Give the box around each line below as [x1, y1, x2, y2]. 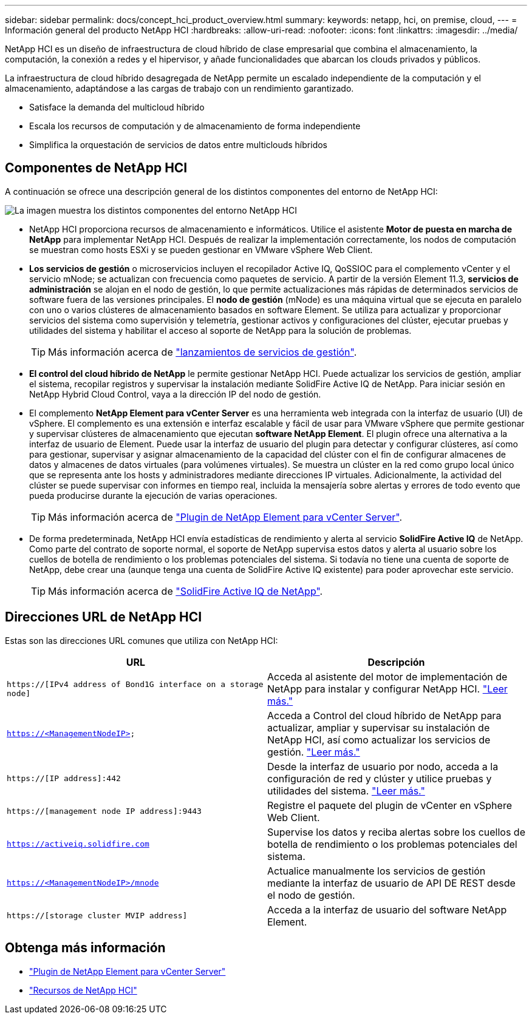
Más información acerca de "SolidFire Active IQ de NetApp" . [48, 584, 323, 597]
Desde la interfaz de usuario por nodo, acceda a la [267, 760, 499, 773]
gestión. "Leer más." [267, 745, 360, 758]
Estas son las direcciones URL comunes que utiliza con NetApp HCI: [5, 635, 278, 646]
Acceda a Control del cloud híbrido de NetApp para [267, 709, 502, 722]
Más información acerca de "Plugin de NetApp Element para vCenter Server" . [48, 510, 403, 523]
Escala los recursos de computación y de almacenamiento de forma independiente [29, 121, 361, 131]
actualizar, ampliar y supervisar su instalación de [267, 721, 490, 734]
